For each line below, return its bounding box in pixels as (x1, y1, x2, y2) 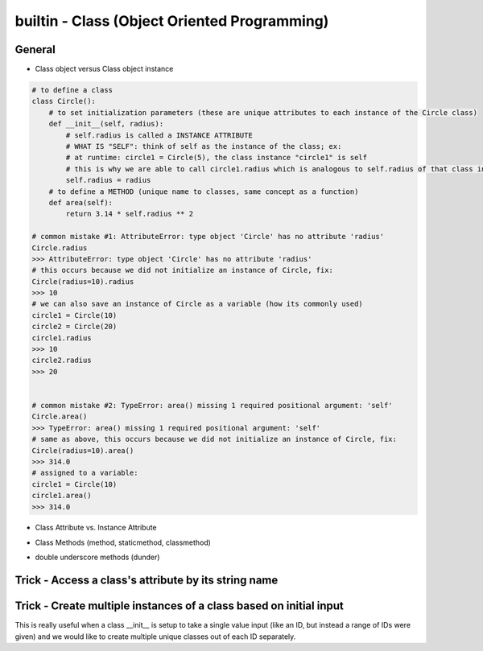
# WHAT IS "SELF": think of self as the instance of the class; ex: (65, 142, 342, 150)
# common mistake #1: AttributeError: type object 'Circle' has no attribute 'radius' (31, 232, 385, 241)
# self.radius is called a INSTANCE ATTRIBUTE (65, 130, 253, 140)
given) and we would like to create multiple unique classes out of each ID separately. (14, 632, 296, 641)
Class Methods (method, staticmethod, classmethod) (35, 538, 211, 547)
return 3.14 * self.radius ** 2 (65, 209, 193, 219)
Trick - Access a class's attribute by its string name (14, 574, 279, 587)
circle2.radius (31, 356, 92, 365)
